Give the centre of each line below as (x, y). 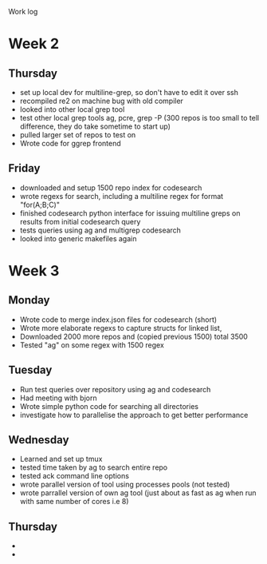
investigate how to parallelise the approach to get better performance (134, 415)
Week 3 (34, 271)
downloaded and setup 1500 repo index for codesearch (111, 188)
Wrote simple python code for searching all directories (109, 406)
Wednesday (39, 440)
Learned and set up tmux (61, 459)
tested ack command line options (75, 476)
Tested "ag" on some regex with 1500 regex (92, 345)
